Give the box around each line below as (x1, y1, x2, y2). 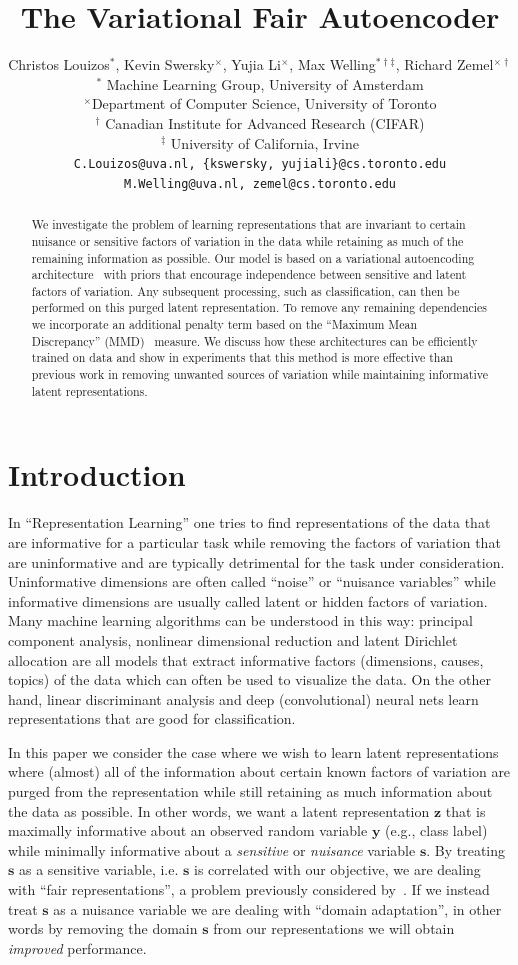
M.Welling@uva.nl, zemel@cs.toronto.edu (123, 176, 397, 191)
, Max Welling (289, 54, 376, 75)
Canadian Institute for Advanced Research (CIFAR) (105, 112, 425, 133)
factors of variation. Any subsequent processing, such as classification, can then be (31, 282, 460, 299)
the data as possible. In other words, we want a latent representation (8, 800, 430, 821)
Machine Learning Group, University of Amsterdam (106, 73, 424, 94)
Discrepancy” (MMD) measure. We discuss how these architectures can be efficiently (31, 332, 478, 349)
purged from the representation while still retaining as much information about (8, 781, 493, 802)
